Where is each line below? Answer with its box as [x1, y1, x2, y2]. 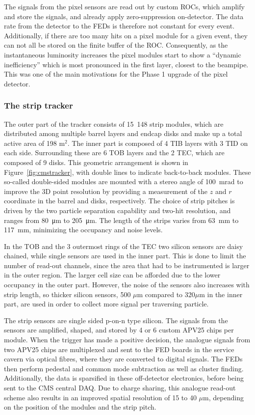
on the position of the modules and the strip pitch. [4, 402, 156, 412]
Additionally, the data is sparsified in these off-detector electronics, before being [4, 373, 244, 383]
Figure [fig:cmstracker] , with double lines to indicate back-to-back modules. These [4, 166, 251, 177]
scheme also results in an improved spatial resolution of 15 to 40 [4, 392, 197, 402]
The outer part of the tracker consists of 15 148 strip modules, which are [4, 118, 224, 129]
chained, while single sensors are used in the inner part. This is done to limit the [4, 250, 246, 261]
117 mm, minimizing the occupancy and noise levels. [4, 224, 163, 235]
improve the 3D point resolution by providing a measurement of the [4, 186, 208, 196]
